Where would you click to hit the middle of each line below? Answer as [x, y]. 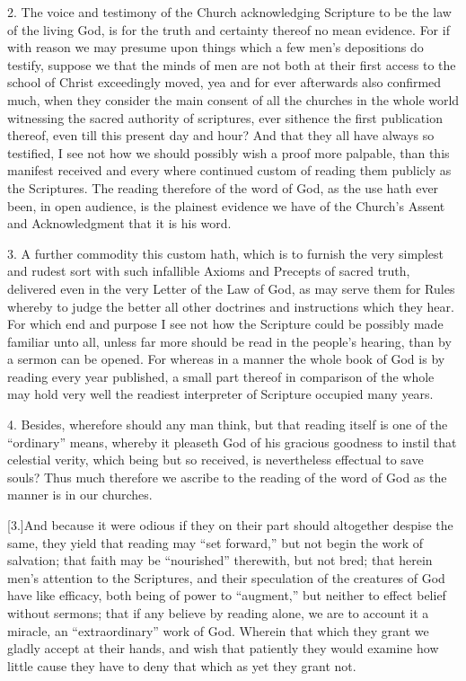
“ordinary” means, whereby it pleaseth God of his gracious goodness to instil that [232, 442]
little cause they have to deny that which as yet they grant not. [182, 665]
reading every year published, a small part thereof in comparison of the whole [221, 376]
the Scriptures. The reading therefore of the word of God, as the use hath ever [223, 187]
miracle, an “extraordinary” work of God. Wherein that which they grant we [218, 630]
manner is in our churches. [80, 495]
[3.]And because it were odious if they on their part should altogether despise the [230, 525]
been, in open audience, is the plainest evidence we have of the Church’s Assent [226, 205]
